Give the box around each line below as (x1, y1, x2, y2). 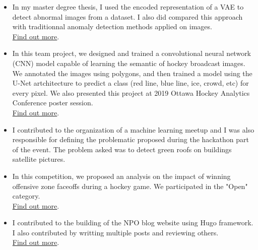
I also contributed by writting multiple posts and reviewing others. (12, 227, 219, 237)
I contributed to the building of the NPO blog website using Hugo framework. (12, 217, 253, 228)
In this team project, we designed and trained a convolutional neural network (12, 48, 251, 58)
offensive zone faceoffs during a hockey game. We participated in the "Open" (12, 180, 248, 191)
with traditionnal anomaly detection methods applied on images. (12, 21, 212, 32)
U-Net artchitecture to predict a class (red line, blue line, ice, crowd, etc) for (12, 78, 249, 88)
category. (12, 191, 40, 201)
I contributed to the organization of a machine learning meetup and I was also (12, 124, 254, 135)
